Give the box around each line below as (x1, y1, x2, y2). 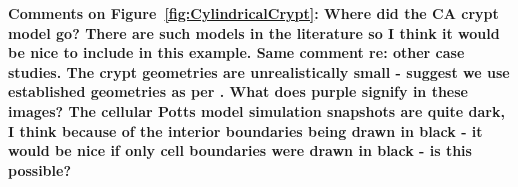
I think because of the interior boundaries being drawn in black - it (8, 120, 483, 141)
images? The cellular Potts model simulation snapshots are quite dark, (8, 100, 505, 121)
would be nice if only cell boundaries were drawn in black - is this (8, 140, 472, 161)
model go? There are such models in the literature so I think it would (8, 22, 500, 43)
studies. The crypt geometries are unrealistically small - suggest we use (8, 61, 510, 82)
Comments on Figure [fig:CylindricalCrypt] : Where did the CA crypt (8, 3, 499, 23)
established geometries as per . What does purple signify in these (8, 81, 468, 102)
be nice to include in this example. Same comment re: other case (8, 42, 465, 63)
